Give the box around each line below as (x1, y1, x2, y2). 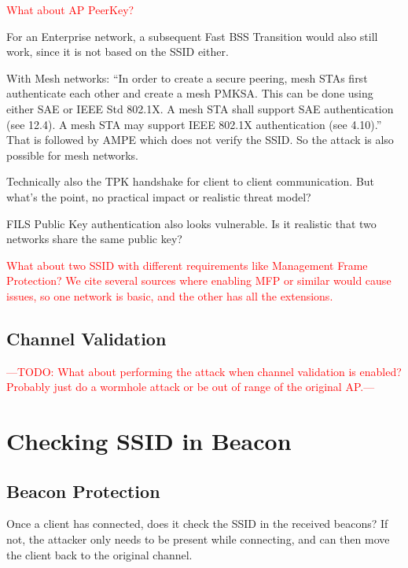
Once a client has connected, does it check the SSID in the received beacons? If (6, 515, 388, 532)
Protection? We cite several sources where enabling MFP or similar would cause (6, 272, 391, 289)
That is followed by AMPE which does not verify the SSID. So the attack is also (6, 131, 394, 148)
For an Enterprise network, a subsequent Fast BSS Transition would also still (6, 28, 378, 44)
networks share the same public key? (6, 231, 182, 247)
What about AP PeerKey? (6, 2, 134, 17)
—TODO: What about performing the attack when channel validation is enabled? (6, 363, 402, 379)
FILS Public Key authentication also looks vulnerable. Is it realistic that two (6, 215, 377, 231)
